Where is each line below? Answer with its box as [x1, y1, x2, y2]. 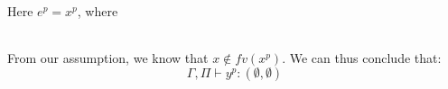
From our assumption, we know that [7, 48, 209, 67]
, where [77, 2, 118, 20]
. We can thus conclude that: [282, 48, 442, 67]
